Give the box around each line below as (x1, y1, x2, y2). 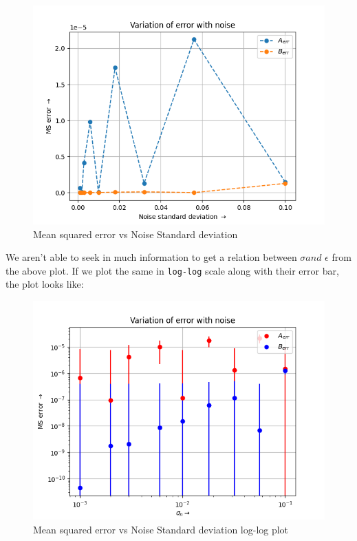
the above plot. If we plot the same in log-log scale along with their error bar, (6, 263, 339, 277)
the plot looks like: (6, 277, 84, 291)
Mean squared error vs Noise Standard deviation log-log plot (33, 522, 289, 536)
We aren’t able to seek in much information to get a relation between (6, 250, 297, 264)
